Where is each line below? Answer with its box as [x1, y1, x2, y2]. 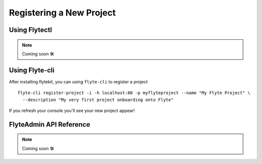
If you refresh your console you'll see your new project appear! [9, 108, 135, 114]
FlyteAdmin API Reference [9, 120, 90, 129]
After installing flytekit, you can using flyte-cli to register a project [9, 79, 148, 84]
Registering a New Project [9, 7, 116, 18]
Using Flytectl [9, 26, 52, 34]
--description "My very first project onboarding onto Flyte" [22, 97, 174, 102]
